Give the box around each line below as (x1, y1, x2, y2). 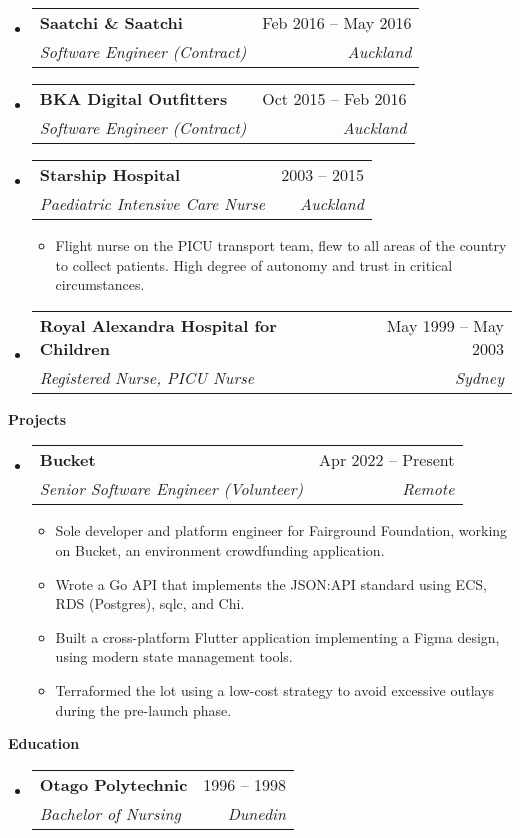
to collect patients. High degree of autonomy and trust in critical (55, 254, 453, 275)
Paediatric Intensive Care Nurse (39, 192, 266, 215)
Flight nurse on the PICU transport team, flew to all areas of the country (55, 235, 507, 255)
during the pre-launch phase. (55, 699, 232, 720)
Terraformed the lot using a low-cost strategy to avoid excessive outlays (55, 679, 495, 700)
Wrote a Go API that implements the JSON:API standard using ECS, (55, 573, 487, 594)
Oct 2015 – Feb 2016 (262, 87, 407, 110)
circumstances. (55, 274, 145, 295)
